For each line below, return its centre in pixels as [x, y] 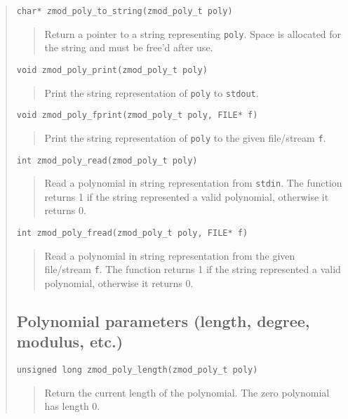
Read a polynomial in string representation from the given [170, 255]
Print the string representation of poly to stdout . [152, 92]
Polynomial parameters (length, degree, [163, 320]
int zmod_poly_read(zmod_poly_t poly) [107, 160]
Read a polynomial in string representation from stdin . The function [193, 183]
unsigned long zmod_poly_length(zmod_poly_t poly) [137, 370]
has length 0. [72, 406]
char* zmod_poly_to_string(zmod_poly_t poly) [125, 11]
